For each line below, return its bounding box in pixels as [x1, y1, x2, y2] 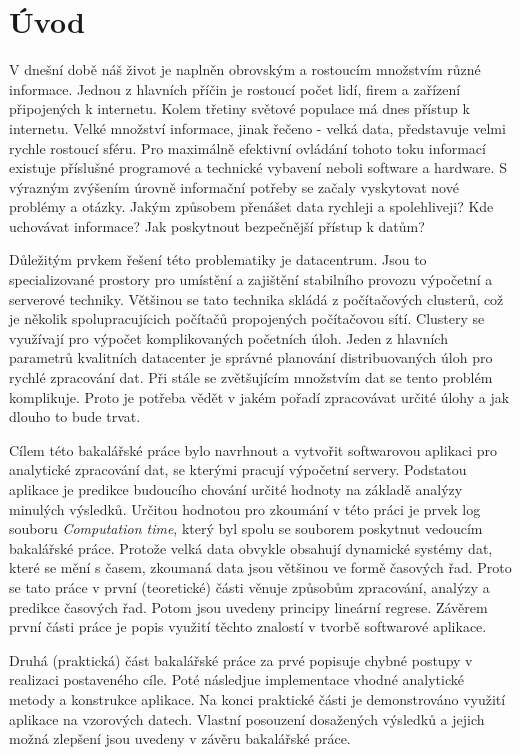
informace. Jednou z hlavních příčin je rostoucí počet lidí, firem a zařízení [9, 78, 461, 99]
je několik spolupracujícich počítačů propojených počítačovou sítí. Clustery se [9, 308, 485, 329]
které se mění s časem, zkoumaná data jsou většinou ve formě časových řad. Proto [9, 557, 512, 578]
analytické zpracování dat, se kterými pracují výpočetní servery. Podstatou [9, 459, 467, 480]
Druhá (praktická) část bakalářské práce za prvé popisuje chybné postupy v [9, 649, 473, 670]
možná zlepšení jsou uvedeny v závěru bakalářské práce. [9, 728, 351, 749]
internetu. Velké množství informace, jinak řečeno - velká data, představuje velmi [9, 117, 506, 138]
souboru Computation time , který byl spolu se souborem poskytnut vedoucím [9, 518, 483, 539]
